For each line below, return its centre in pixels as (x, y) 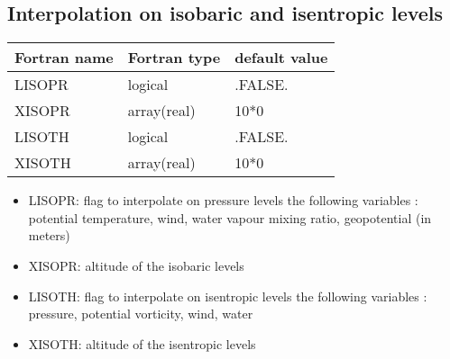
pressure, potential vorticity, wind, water (141, 314)
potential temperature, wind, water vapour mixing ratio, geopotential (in (230, 217)
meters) (49, 235)
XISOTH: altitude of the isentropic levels (142, 343)
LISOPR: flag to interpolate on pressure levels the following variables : (223, 200)
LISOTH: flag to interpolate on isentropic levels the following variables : (228, 296)
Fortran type (174, 58)
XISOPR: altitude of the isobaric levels (136, 265)
